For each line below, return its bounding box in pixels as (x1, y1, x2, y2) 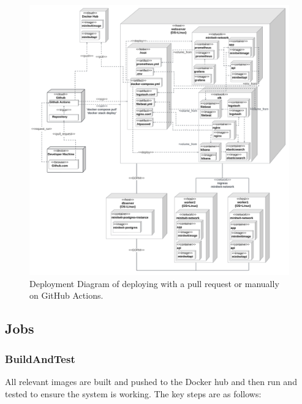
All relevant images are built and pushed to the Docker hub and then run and (5, 375, 297, 388)
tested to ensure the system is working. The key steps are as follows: (5, 387, 262, 400)
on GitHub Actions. (29, 289, 104, 302)
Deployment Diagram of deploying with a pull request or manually (29, 277, 279, 290)
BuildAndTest (5, 351, 75, 366)
